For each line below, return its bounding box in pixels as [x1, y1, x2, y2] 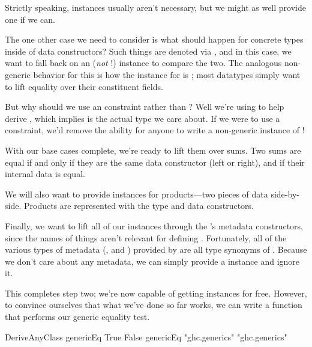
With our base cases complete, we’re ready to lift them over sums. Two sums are [5, 143, 301, 156]
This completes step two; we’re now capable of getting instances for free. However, [5, 286, 307, 299]
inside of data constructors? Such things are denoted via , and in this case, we [5, 44, 292, 57]
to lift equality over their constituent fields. [5, 80, 163, 92]
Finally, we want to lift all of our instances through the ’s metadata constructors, [5, 219, 303, 232]
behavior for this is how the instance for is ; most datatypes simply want [33, 68, 301, 80]
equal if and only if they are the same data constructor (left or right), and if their [5, 155, 305, 168]
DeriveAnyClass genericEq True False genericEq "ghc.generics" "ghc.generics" [5, 330, 287, 343]
